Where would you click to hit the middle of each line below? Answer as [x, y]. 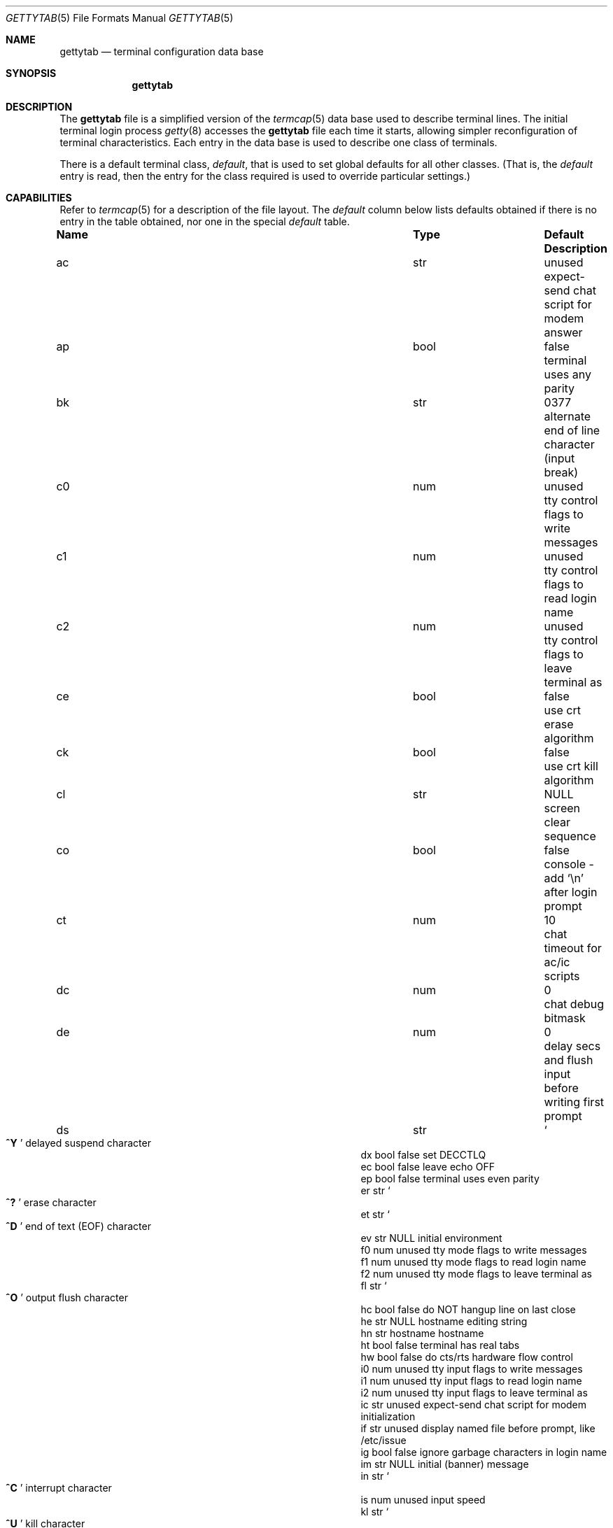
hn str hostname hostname [422, 1333]
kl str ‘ [375, 1512]
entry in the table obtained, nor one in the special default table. [205, 221]
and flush [569, 1060]
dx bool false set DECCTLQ [423, 1155]
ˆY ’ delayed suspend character [78, 1143]
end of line [572, 430]
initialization [388, 1416]
